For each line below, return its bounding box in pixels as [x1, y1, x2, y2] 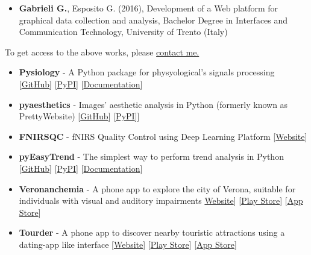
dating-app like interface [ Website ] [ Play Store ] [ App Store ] [19, 238, 237, 250]
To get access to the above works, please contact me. [5, 45, 199, 58]
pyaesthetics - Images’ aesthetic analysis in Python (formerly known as [19, 98, 288, 110]
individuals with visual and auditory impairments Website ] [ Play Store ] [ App [19, 194, 303, 207]
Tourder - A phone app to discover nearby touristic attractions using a [19, 226, 285, 239]
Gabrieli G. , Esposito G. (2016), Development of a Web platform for [19, 2, 278, 14]
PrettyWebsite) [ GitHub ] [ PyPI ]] [19, 110, 140, 122]
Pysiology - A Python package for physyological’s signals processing [19, 66, 275, 78]
